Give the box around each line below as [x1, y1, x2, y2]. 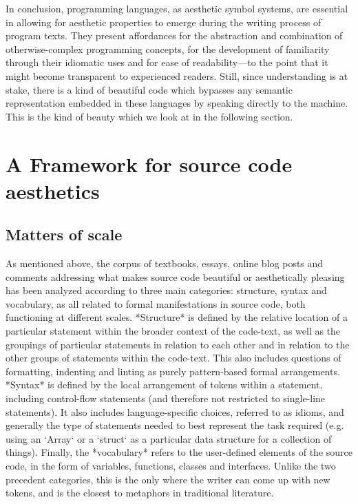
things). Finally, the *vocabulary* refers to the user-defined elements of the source [6, 445, 352, 459]
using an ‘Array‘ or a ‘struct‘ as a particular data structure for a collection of [6, 431, 332, 445]
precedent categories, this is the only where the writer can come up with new [6, 472, 330, 486]
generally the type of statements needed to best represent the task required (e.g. [6, 418, 344, 432]
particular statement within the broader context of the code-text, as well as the [6, 324, 341, 338]
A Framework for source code [6, 149, 293, 178]
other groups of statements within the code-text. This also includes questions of [6, 350, 341, 365]
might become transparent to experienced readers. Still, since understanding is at [6, 68, 348, 83]
